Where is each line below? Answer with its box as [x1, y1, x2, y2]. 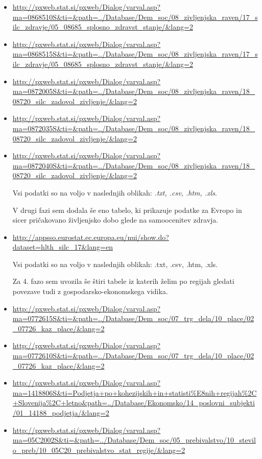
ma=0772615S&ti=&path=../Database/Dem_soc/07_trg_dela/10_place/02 [12, 313, 254, 324]
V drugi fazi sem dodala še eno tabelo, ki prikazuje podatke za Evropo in [12, 204, 242, 215]
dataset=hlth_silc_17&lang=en [12, 241, 113, 252]
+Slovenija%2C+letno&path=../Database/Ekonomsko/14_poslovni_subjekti [12, 397, 255, 408]
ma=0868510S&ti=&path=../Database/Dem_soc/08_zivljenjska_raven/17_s [12, 11, 258, 22]
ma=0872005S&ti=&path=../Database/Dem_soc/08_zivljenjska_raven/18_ [12, 86, 255, 96]
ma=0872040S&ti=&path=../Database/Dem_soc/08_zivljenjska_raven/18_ [12, 160, 255, 171]
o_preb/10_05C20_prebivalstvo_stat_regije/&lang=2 [12, 444, 185, 455]
